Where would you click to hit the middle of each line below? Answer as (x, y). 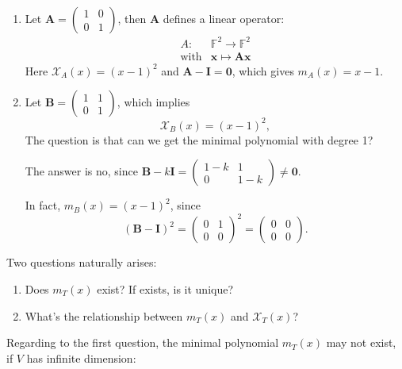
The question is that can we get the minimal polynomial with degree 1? (199, 139)
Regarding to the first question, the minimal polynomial (143, 342)
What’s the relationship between (104, 315)
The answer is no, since (81, 171)
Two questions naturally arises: (82, 262)
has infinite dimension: (81, 357)
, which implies (153, 102)
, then (132, 18)
